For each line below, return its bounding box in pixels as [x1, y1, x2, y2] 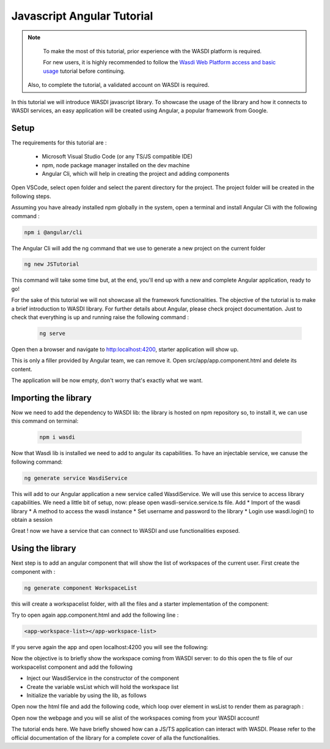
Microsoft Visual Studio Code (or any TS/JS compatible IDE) [42, 153, 193, 160]
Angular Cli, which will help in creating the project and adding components [42, 170, 230, 177]
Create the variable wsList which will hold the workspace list [26, 683, 179, 690]
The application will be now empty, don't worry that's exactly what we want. [11, 377, 203, 384]
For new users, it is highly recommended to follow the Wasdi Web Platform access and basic [43, 59, 276, 66]
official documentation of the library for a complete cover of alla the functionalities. [11, 734, 220, 741]
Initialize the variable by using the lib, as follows [26, 691, 147, 699]
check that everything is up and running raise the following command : [11, 314, 189, 321]
